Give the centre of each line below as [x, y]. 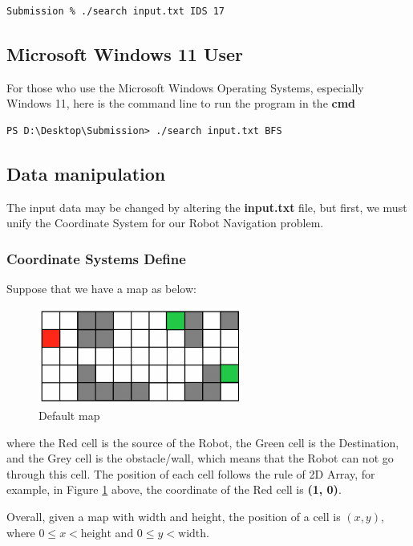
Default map [69, 416]
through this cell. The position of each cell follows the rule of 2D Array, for [191, 473]
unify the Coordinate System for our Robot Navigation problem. [165, 223]
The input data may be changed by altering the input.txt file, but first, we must [207, 207]
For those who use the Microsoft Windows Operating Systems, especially [185, 87]
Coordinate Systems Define [96, 258]
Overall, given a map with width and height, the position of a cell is [174, 517]
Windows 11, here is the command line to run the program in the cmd [181, 103]
